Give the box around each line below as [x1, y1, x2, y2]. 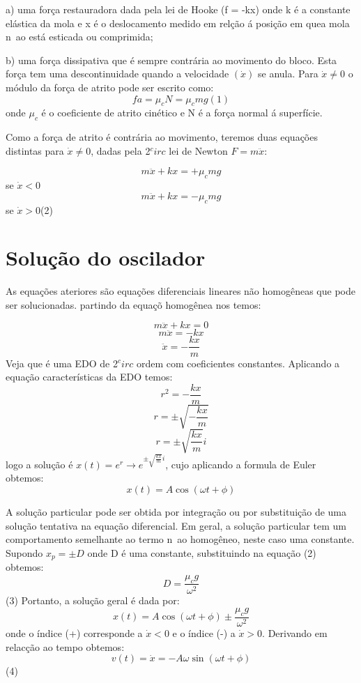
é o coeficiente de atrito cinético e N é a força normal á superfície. [41, 105, 323, 120]
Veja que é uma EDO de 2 [6, 355, 118, 370]
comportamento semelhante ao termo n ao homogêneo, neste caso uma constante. [6, 532, 355, 546]
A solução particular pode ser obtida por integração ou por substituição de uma [6, 504, 347, 519]
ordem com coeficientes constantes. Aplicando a [136, 355, 340, 370]
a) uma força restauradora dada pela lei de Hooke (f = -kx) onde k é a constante [6, 2, 351, 16]
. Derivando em [262, 626, 328, 640]
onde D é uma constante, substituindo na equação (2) [87, 545, 316, 560]
